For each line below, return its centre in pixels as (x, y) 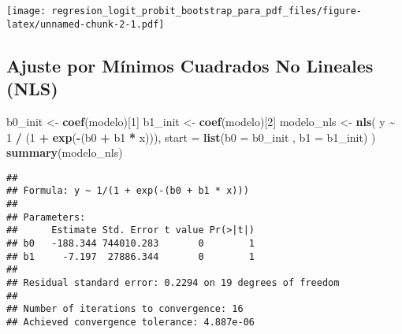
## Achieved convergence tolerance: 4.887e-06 (130, 322)
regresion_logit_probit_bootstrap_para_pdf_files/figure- (207, 11)
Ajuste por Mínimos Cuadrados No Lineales (190, 65)
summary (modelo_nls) (65, 152)
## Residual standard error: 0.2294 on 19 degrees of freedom (173, 282)
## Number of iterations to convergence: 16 (125, 309)
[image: (26, 11)
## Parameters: (46, 217)
